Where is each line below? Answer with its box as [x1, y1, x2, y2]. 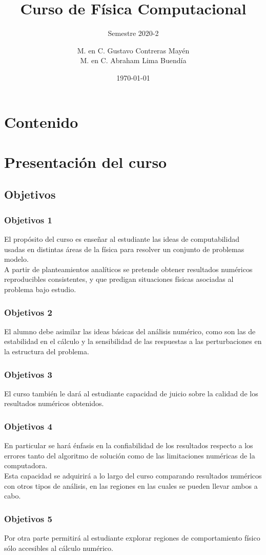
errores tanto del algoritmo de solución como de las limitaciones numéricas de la [4, 450, 255, 461]
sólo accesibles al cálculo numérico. [4, 542, 113, 553]
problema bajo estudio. [4, 284, 76, 295]
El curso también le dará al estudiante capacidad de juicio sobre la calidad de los [4, 388, 258, 398]
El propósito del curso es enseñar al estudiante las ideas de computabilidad [4, 234, 239, 244]
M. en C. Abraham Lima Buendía [80, 55, 187, 66]
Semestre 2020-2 [108, 28, 159, 39]
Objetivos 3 [4, 368, 52, 380]
